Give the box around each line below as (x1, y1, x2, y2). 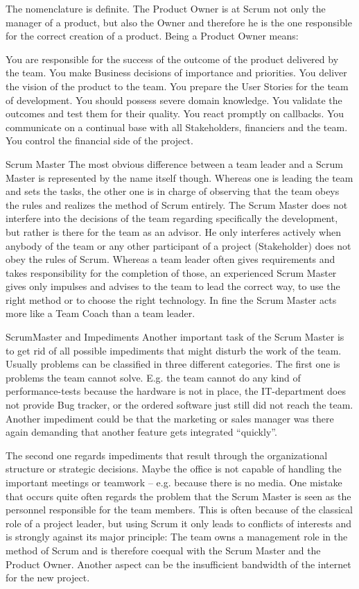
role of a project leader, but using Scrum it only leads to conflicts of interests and (6, 515, 352, 530)
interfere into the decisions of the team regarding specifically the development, (6, 211, 338, 225)
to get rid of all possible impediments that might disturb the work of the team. (6, 343, 342, 357)
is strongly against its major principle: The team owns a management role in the (6, 529, 348, 544)
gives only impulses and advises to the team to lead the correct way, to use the (6, 279, 340, 293)
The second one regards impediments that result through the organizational (6, 447, 328, 462)
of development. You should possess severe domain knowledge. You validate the (6, 92, 342, 107)
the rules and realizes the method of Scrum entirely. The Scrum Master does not (6, 197, 348, 212)
